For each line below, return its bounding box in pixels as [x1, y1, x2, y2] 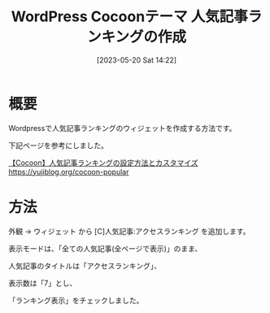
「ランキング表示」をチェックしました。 [8, 295, 144, 305]
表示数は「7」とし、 [8, 278, 77, 288]
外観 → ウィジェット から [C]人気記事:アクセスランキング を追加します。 [8, 226, 250, 236]
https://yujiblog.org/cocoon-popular [8, 167, 129, 176]
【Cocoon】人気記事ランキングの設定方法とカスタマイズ [8, 158, 198, 167]
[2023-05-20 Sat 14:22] [96, 54, 177, 65]
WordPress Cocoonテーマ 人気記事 [11, 7, 248, 26]
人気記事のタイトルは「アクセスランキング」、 [8, 261, 161, 271]
